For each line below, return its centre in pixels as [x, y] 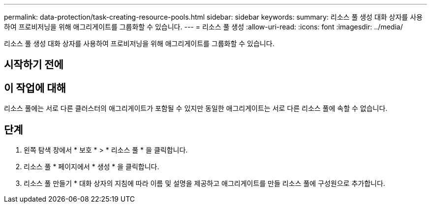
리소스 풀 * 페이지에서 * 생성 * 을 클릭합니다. [92, 167]
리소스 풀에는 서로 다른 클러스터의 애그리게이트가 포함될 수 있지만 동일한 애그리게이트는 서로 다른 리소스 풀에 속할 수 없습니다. [196, 108]
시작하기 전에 [34, 65]
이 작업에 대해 [35, 88]
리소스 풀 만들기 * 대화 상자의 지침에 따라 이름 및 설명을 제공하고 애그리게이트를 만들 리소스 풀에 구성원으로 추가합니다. [204, 183]
